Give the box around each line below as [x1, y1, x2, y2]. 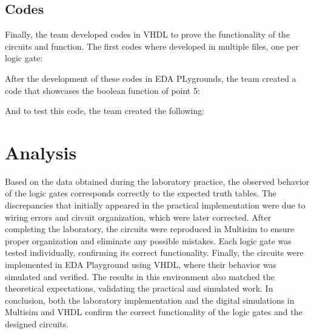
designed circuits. [5, 318, 69, 330]
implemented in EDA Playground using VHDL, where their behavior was [5, 258, 277, 271]
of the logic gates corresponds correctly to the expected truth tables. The [5, 187, 277, 199]
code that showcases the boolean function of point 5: [5, 84, 200, 96]
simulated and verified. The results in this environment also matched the [5, 270, 275, 282]
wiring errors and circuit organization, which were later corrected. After [5, 210, 272, 223]
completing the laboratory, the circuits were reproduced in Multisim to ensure [5, 222, 295, 235]
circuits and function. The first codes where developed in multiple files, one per [5, 39, 299, 52]
